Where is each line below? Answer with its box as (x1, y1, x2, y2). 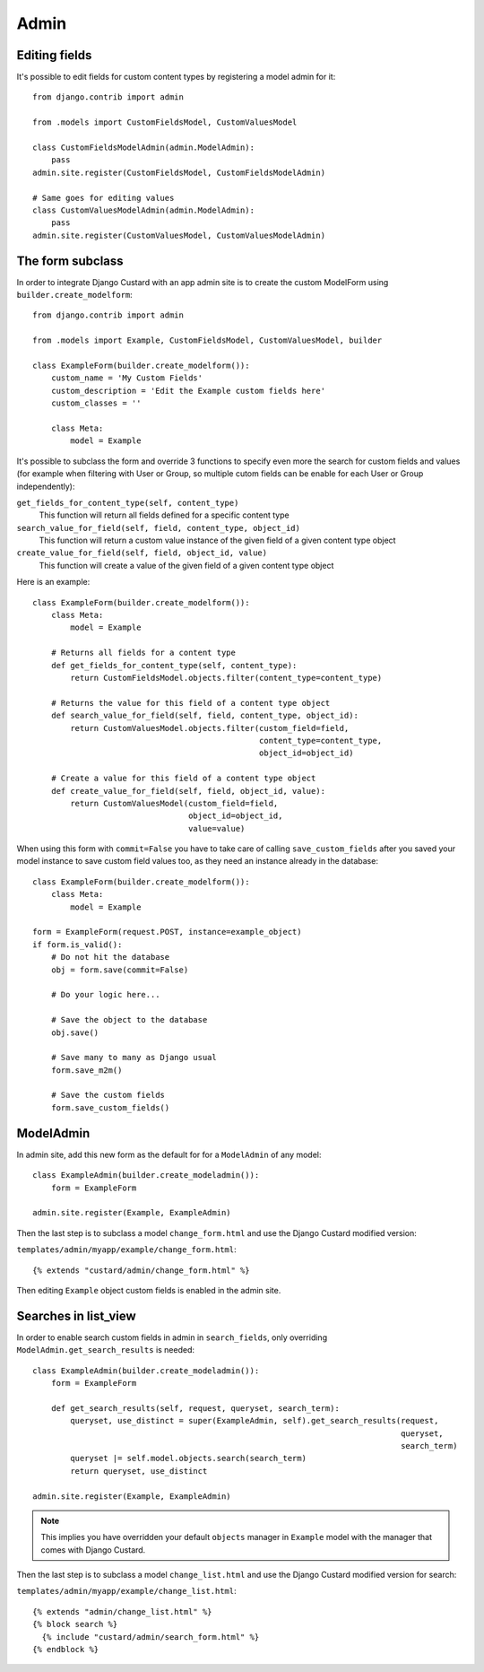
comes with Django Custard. (40, 1544, 146, 1555)
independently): (16, 481, 75, 492)
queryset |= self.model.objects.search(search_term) (70, 1453, 307, 1464)
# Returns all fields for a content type (50, 648, 237, 658)
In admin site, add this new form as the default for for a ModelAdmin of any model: (16, 1149, 322, 1160)
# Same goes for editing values (32, 193, 175, 203)
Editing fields (16, 48, 92, 63)
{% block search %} (32, 1619, 118, 1630)
